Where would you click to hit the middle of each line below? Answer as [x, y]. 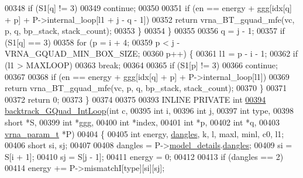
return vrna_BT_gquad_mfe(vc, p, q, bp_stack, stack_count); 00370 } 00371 [146, 88]
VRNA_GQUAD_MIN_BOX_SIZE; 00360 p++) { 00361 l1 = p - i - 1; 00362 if [151, 53]
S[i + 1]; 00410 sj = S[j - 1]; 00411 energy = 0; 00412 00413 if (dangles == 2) [144, 156]
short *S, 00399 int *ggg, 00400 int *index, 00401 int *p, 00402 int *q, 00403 [142, 122]
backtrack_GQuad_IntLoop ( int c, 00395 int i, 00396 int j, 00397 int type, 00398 [149, 111]
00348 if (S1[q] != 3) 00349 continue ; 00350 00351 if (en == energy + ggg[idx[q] [148, 8]
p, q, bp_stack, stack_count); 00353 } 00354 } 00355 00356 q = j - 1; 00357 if [145, 31]
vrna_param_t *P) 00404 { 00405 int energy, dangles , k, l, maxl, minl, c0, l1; [144, 133]
